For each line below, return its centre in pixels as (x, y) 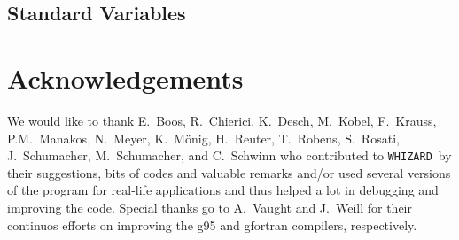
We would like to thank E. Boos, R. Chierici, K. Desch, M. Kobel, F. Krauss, (222, 120)
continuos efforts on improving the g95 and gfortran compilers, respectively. (212, 225)
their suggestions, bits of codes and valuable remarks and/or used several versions (229, 172)
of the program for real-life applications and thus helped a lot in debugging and (223, 190)
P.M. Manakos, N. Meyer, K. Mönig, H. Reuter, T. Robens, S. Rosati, (203, 138)
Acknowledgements (125, 77)
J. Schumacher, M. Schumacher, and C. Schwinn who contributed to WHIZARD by (229, 155)
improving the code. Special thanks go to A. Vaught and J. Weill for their (210, 207)
